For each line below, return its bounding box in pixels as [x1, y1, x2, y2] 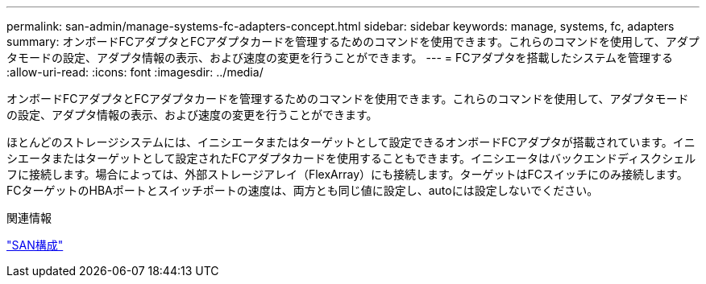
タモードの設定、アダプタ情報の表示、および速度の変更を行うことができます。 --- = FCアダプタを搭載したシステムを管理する [6, 51, 674, 64]
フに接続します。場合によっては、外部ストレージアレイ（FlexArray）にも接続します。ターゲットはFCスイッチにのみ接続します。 [6, 167, 688, 181]
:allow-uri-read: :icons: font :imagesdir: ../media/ [6, 65, 264, 79]
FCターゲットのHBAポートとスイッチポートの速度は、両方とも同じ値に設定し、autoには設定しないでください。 [6, 183, 599, 197]
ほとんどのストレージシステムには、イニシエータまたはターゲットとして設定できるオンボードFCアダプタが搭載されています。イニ [6, 135, 696, 149]
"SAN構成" [6, 238, 64, 252]
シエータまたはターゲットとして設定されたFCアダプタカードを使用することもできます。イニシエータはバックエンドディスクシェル [6, 151, 696, 165]
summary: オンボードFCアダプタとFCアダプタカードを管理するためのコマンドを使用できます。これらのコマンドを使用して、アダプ [6, 35, 700, 48]
